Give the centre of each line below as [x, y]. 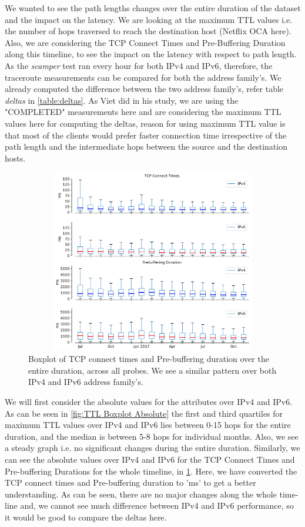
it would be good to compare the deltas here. [86, 517]
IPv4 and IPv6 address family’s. [86, 382]
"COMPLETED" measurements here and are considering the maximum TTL [143, 112]
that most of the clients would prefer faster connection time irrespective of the [146, 135]
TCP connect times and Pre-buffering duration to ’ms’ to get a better [130, 482]
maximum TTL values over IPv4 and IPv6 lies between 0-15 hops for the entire [148, 425]
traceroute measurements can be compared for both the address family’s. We [143, 77]
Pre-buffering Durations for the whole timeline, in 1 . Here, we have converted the [151, 471]
